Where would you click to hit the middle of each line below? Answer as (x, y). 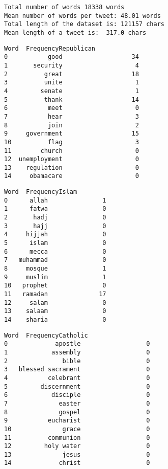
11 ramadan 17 (55, 294)
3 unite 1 (72, 83)
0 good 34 (72, 57)
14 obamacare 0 (72, 176)
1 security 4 (72, 65)
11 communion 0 (77, 438)
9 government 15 (72, 134)
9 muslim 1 (55, 277)
